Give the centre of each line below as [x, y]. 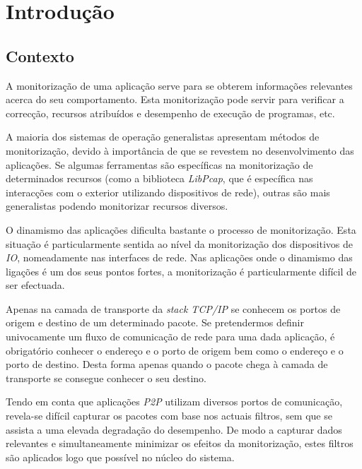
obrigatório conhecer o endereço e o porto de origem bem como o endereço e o [175, 350]
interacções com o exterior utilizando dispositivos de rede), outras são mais [168, 192]
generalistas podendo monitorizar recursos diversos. [117, 206]
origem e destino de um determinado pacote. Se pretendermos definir [155, 322]
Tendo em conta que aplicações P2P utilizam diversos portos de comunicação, [174, 402]
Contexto [40, 55]
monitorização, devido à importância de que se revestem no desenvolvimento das [180, 150]
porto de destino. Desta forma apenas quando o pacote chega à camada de [167, 364]
